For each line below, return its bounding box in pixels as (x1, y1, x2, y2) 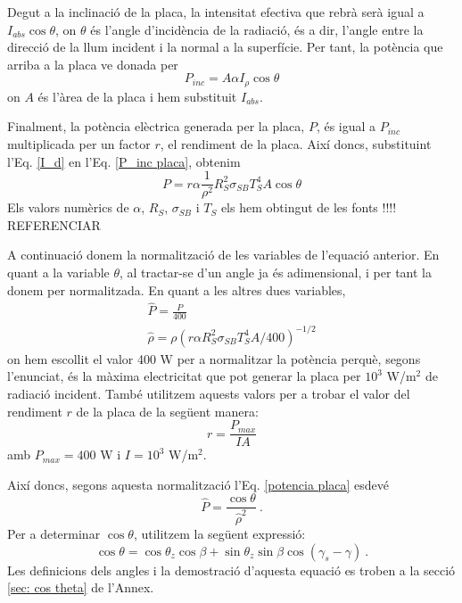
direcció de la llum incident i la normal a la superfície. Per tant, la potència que (7, 37, 443, 56)
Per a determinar (7, 525, 101, 543)
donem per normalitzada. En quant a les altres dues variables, (7, 280, 346, 299)
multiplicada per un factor (7, 135, 151, 153)
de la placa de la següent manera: (76, 401, 259, 420)
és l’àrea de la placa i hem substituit (37, 87, 237, 105)
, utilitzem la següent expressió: (133, 525, 306, 543)
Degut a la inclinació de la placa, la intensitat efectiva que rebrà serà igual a (7, 3, 425, 21)
